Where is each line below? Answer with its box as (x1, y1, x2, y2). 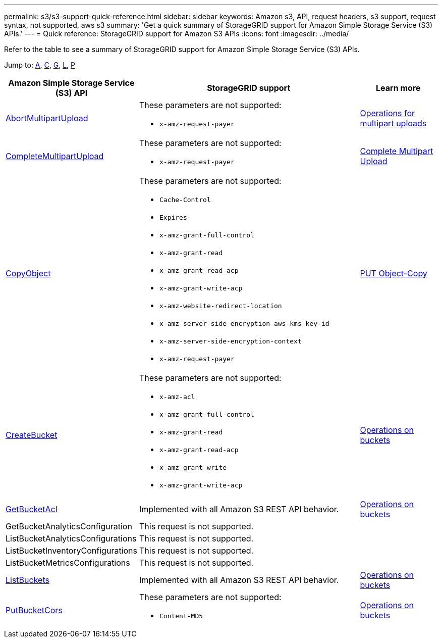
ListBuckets (6, 575, 49, 585)
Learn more (376, 83, 421, 93)
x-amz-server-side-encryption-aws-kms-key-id (159, 320, 329, 327)
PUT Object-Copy (360, 268, 427, 278)
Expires (159, 214, 187, 221)
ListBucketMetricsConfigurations (6, 558, 130, 568)
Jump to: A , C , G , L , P (4, 61, 76, 69)
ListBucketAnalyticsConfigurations (6, 533, 137, 544)
